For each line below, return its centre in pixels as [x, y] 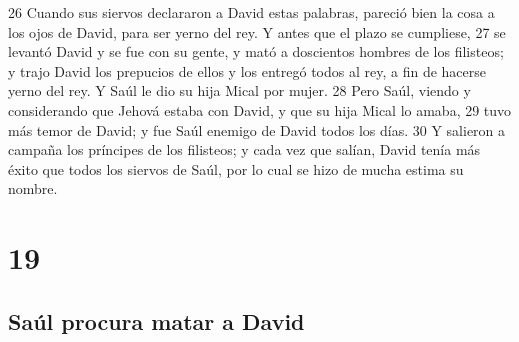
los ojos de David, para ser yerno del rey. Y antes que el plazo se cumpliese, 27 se [257, 31]
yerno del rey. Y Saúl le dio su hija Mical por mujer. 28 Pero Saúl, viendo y [239, 90]
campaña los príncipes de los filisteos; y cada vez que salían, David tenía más [244, 149]
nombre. [33, 188]
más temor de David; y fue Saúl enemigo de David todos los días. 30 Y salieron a [257, 129]
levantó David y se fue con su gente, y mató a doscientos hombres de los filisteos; [256, 51]
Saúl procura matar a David [156, 320]
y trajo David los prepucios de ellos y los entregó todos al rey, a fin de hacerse [247, 70]
